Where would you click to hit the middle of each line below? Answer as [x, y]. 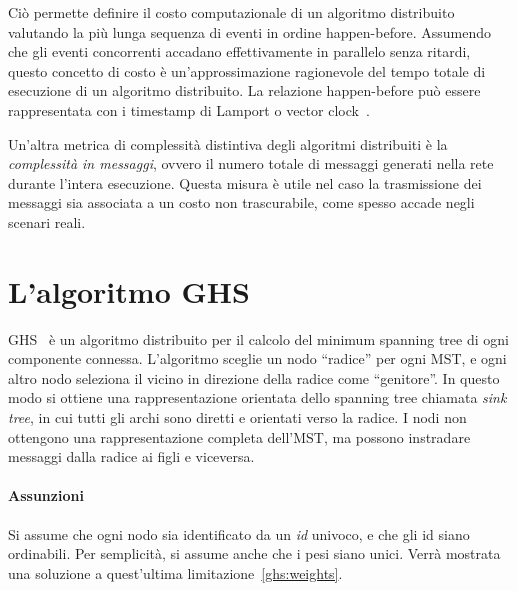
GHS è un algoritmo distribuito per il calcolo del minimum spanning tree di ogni [258, 338]
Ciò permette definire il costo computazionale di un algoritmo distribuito [231, 12]
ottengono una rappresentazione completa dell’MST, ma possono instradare [239, 436]
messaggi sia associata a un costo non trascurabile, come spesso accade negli [241, 202]
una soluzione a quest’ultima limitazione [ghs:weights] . [175, 572]
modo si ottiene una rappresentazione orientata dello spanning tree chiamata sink [257, 397]
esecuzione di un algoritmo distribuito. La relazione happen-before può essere [244, 90]
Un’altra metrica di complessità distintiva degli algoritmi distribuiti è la [228, 143]
